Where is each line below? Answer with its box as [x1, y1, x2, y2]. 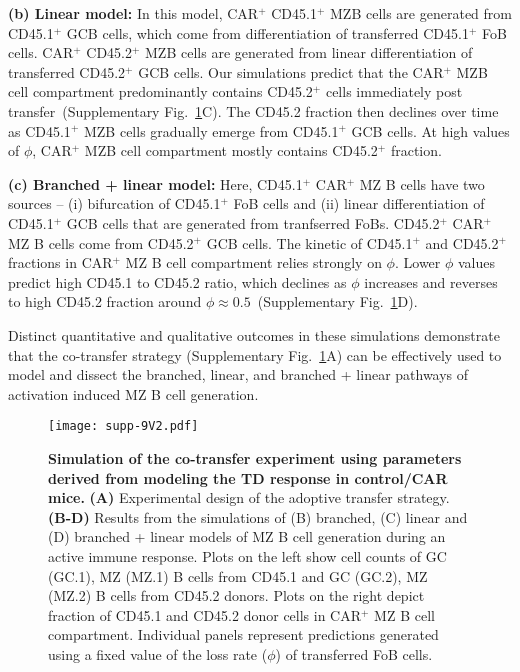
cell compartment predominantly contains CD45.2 [8, 81, 313, 102]
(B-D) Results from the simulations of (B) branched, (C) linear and [48, 506, 468, 527]
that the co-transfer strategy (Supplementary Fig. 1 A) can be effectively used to [8, 344, 502, 365]
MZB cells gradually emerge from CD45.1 [83, 120, 339, 141]
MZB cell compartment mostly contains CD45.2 [84, 140, 378, 161]
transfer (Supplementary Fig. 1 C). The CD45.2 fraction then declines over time [8, 100, 499, 121]
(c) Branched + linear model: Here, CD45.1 [8, 173, 303, 194]
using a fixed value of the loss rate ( [48, 643, 268, 664]
